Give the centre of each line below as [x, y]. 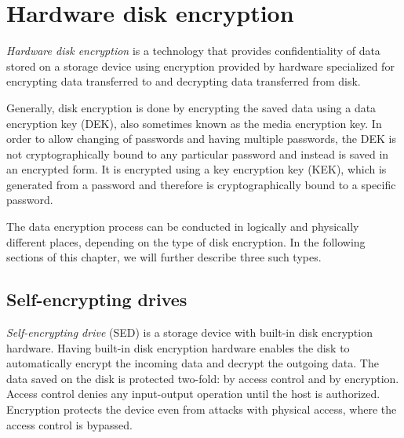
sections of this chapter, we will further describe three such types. [164, 257]
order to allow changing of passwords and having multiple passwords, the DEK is [201, 139]
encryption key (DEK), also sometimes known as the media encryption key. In [194, 123]
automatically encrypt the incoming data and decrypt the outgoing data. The [193, 363]
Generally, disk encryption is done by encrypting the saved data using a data [191, 107]
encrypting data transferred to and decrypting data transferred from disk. [184, 81]
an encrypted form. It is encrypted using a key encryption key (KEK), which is [197, 169]
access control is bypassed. [69, 424]
